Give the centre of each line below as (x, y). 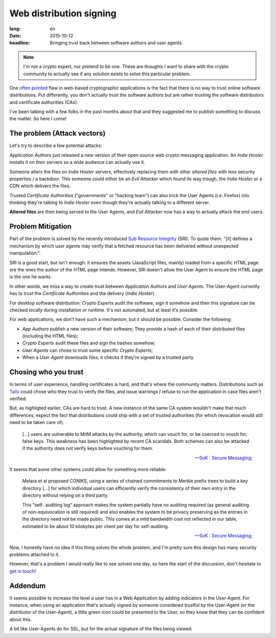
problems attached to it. (34, 554)
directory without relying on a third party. (65, 495)
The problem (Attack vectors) (57, 133)
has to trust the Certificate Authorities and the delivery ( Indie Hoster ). (83, 293)
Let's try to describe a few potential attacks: (56, 145)
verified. (18, 398)
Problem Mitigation (40, 227)
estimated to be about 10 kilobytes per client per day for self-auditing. (96, 526)
